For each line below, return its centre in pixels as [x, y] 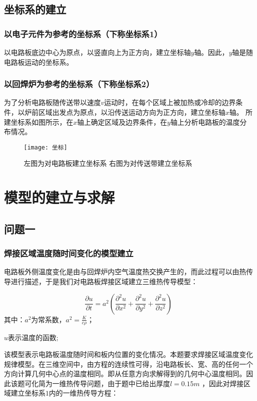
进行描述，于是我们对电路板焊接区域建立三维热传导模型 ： [104, 281]
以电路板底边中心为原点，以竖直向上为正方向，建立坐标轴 [97, 52]
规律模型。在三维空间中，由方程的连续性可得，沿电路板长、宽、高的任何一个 [128, 364]
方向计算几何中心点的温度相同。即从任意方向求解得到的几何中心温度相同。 [125, 374]
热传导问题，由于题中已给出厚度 [118, 383]
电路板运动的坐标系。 [39, 62]
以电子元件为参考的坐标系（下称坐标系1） [83, 33]
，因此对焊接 [223, 383]
